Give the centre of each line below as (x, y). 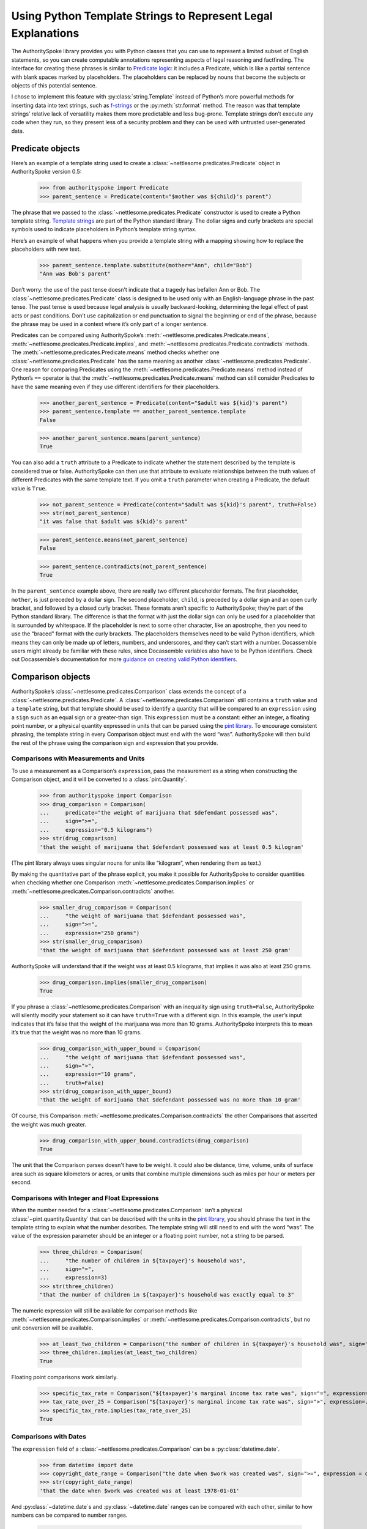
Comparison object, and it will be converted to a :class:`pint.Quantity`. (99, 779)
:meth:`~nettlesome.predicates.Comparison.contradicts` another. (93, 891)
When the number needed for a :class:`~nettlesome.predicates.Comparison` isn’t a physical (127, 1210)
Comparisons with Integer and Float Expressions (85, 1198)
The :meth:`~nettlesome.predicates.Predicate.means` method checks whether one (115, 352)
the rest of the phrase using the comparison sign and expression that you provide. (115, 742)
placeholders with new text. (46, 249)
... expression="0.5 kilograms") (96, 830)
